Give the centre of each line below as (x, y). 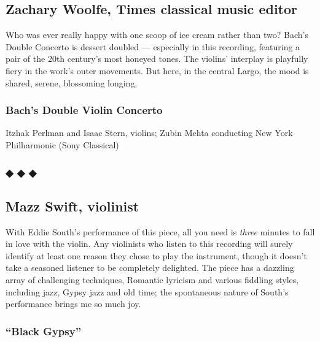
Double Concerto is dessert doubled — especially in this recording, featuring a (153, 46)
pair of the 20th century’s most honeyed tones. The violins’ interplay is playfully (157, 59)
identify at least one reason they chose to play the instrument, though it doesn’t (156, 255)
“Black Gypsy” (43, 331)
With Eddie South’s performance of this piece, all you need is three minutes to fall (160, 231)
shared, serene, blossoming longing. (72, 82)
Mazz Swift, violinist (72, 206)
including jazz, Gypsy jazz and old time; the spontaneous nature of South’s (147, 291)
